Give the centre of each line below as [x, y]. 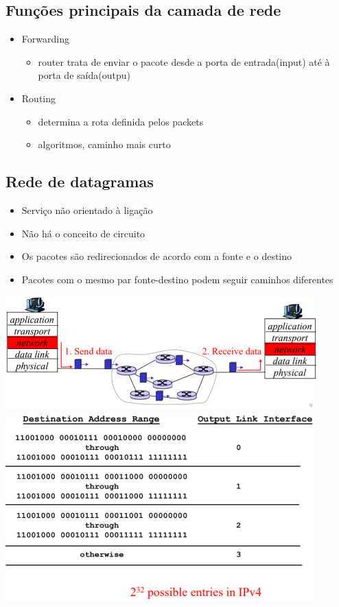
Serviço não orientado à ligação [87, 210]
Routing [39, 98]
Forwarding [45, 39]
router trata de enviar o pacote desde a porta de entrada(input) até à [184, 61]
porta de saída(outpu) [84, 75]
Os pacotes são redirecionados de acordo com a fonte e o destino [157, 256]
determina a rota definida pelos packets [121, 121]
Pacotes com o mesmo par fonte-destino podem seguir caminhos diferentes [177, 279]
